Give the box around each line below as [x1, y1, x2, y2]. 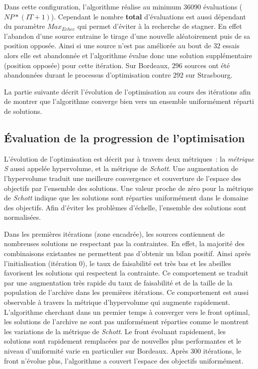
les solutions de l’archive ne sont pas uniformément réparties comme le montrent [4, 316, 249, 327]
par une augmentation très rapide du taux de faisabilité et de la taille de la [4, 277, 233, 287]
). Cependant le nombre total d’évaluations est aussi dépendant [51, 11, 246, 21]
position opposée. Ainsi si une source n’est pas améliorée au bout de [4, 40, 211, 51]
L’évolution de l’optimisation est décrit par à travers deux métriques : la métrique [4, 153, 255, 164]
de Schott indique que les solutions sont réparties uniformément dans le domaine [4, 192, 249, 203]
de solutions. [4, 105, 42, 116]
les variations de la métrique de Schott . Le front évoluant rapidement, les [4, 326, 226, 336]
